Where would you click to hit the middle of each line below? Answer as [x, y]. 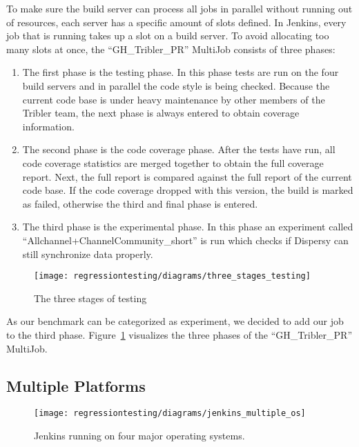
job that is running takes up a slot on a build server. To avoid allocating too [168, 36]
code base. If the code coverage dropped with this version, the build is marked [188, 190]
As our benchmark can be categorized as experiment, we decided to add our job [175, 321]
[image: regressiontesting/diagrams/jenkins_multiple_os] [170, 414]
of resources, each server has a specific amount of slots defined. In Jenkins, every [176, 22]
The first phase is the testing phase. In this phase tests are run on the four [181, 72]
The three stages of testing [90, 298]
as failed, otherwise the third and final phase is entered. [140, 203]
